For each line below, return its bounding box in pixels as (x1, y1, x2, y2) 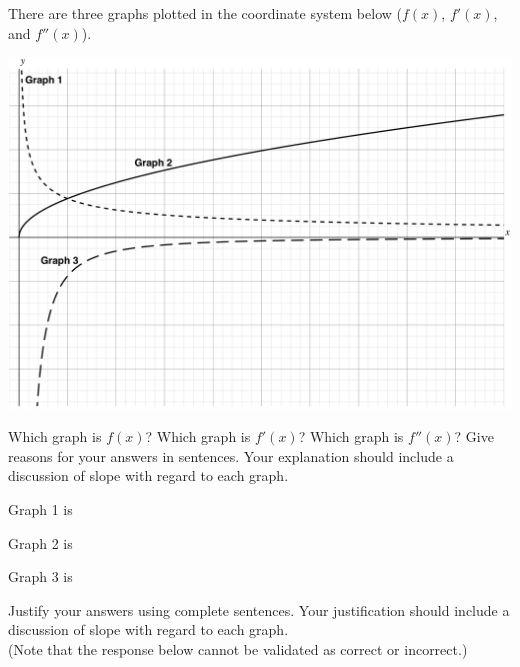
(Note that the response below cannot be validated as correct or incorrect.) (8, 638, 468, 659)
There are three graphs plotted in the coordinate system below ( (8, 3, 402, 23)
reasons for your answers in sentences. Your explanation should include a (8, 445, 454, 466)
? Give (454, 426, 494, 447)
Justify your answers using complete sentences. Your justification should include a (8, 599, 510, 620)
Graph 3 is (8, 566, 73, 587)
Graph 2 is (8, 532, 73, 553)
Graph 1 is (8, 498, 73, 519)
